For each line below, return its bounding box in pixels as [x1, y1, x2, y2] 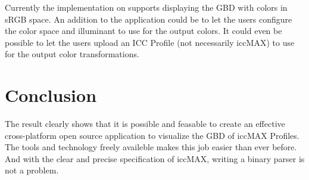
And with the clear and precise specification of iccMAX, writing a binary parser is [5, 152, 305, 165]
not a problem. [5, 164, 59, 176]
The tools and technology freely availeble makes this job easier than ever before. [5, 141, 297, 153]
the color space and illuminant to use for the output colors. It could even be [5, 24, 282, 37]
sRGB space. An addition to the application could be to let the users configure [5, 13, 292, 25]
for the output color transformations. [5, 48, 139, 60]
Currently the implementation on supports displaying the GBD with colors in [5, 1, 288, 13]
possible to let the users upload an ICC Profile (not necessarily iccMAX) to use [5, 36, 295, 48]
